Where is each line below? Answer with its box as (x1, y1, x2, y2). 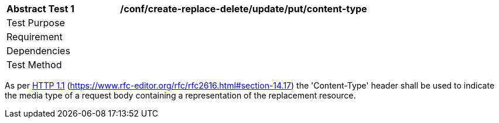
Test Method (6, 59, 62, 71)
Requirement (6, 31, 63, 43)
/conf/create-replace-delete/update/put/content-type (120, 3, 367, 15)
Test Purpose (6, 17, 65, 29)
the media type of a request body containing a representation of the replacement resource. (5, 90, 356, 100)
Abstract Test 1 (6, 3, 74, 15)
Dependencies (6, 45, 70, 57)
